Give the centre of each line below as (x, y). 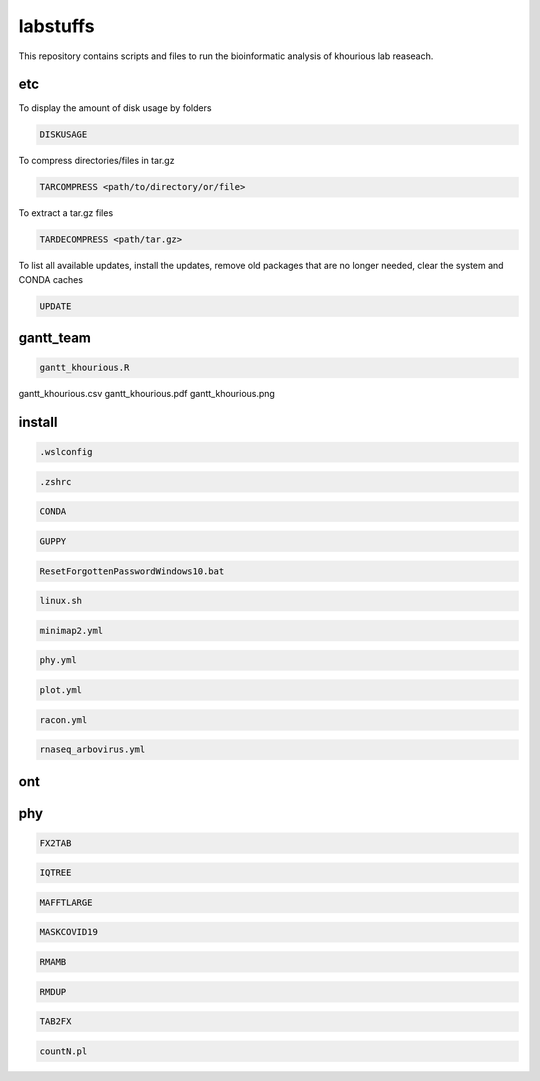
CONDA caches (51, 279)
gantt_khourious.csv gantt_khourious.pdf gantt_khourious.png (146, 394)
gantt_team (55, 338)
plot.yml (61, 689)
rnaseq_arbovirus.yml (92, 749)
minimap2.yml (71, 630)
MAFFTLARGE (66, 902)
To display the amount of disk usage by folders (115, 108)
